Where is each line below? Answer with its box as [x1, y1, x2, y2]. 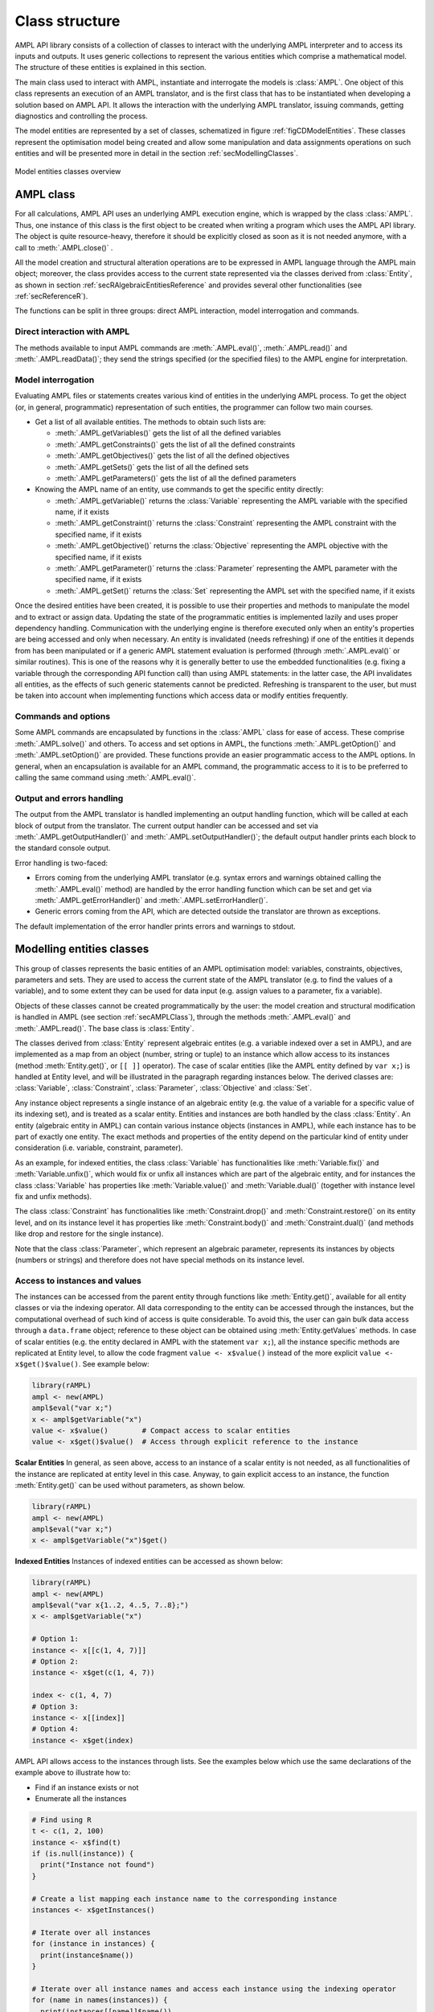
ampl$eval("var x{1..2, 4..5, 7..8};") [31, 1601, 189, 1610]
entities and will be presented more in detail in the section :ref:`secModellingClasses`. [14, 149, 299, 159]
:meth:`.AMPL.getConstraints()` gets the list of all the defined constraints [55, 439, 296, 449]
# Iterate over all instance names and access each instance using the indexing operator [31, 1984, 397, 1993]
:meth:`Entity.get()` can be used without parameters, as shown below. [14, 1481, 245, 1490]
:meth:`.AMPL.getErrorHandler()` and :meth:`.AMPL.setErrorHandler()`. [35, 895, 268, 905]
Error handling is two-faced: [14, 858, 108, 868]
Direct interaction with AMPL [14, 326, 130, 337]
